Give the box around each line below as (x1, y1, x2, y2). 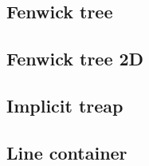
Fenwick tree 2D (6, 46, 144, 71)
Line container (6, 140, 127, 164)
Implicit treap (6, 93, 124, 117)
